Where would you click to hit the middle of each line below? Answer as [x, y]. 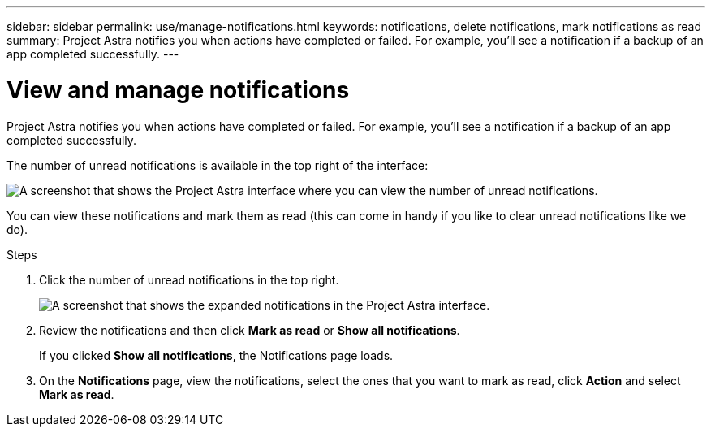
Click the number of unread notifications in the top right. [189, 279]
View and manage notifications [178, 90]
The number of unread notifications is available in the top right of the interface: [218, 165]
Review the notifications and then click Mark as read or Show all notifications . [250, 330]
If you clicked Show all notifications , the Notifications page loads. [216, 355]
